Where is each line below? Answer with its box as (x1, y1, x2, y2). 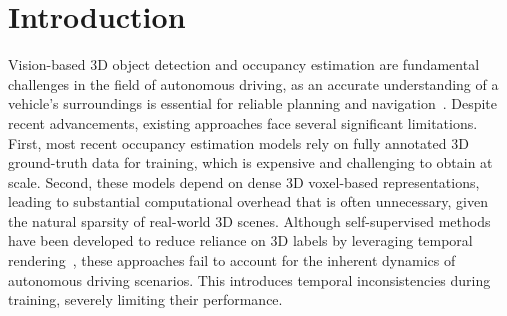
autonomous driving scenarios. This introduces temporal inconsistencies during (8, 269, 491, 290)
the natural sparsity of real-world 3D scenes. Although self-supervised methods (8, 210, 491, 231)
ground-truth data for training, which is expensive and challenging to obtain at (8, 152, 493, 173)
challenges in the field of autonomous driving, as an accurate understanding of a (8, 73, 499, 94)
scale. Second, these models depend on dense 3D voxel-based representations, (8, 171, 480, 192)
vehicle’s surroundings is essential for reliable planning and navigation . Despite (8, 93, 497, 114)
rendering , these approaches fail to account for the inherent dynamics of (8, 250, 456, 271)
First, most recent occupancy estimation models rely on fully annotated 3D (8, 132, 469, 153)
